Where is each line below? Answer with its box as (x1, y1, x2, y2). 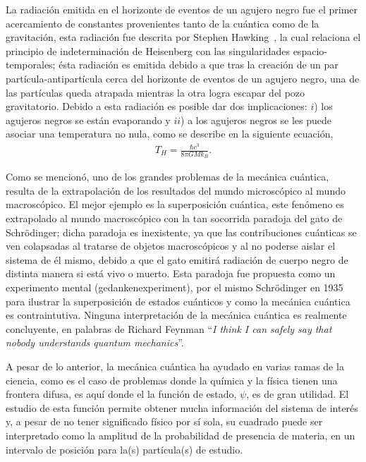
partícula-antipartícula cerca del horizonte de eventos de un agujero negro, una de (6, 71, 360, 85)
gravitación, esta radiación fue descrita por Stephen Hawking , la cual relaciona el (6, 30, 361, 44)
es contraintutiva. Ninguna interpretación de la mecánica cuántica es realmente (6, 308, 347, 322)
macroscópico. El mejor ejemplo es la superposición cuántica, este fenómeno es (6, 197, 344, 212)
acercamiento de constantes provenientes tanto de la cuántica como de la (6, 16, 319, 30)
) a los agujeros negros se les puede (181, 112, 332, 127)
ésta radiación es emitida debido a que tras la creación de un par (59, 57, 338, 72)
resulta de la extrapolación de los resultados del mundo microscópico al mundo (6, 183, 346, 197)
